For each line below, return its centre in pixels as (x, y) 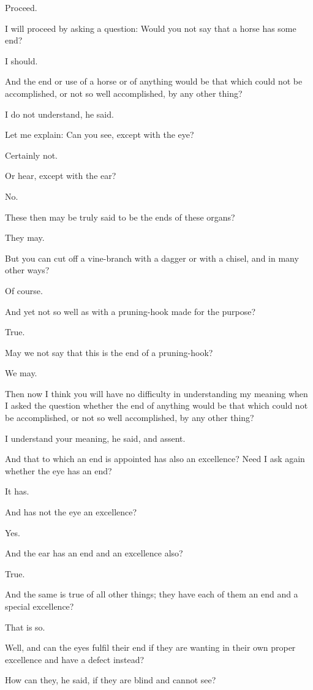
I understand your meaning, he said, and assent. (95, 438)
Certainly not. (32, 155)
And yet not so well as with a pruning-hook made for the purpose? (130, 311)
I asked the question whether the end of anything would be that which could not (156, 405)
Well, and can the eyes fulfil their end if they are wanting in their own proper (150, 647)
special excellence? (40, 606)
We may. (21, 373)
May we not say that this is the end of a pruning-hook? (109, 352)
